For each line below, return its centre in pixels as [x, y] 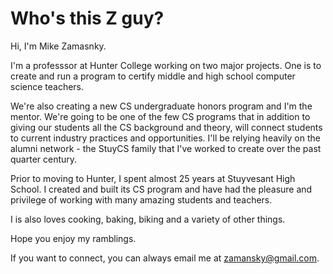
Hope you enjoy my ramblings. [73, 238]
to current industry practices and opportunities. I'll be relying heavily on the [165, 138]
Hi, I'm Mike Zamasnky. [58, 46]
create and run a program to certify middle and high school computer [153, 76]
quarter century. [44, 159]
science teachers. [47, 86]
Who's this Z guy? [87, 18]
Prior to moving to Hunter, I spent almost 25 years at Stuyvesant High [153, 178]
